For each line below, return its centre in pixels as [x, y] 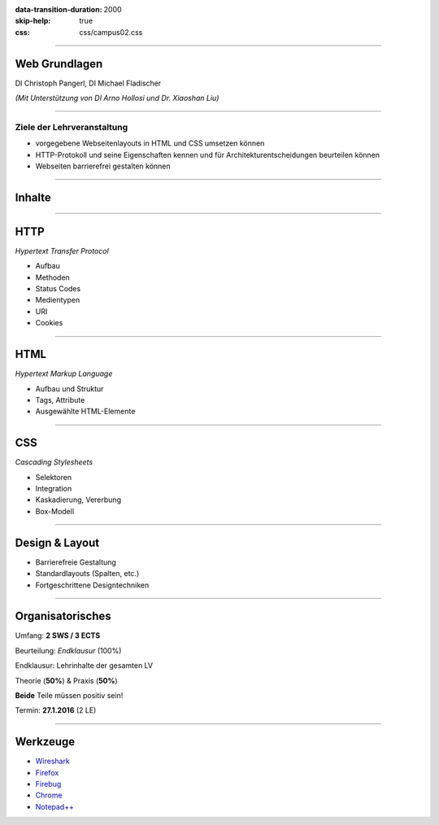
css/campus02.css [111, 32]
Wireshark [53, 762]
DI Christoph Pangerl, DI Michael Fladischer [88, 83]
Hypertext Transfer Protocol [62, 251]
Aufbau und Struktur [70, 388]
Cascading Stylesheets [54, 462]
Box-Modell [55, 511]
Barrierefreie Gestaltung [76, 562]
